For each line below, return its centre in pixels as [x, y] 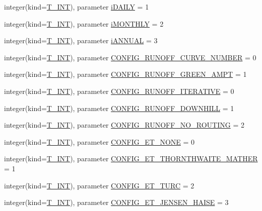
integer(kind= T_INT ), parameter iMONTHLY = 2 [84, 23]
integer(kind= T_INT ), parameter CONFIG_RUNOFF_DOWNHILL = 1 [119, 108]
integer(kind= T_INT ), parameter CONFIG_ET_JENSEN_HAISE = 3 [116, 202]
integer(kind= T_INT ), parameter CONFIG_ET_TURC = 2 [99, 185]
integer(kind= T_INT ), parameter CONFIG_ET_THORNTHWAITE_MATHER [131, 159]
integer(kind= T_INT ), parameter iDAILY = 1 [77, 7]
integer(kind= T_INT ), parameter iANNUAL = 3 [81, 40]
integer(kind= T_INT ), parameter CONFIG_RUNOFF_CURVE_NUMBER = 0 [130, 57]
